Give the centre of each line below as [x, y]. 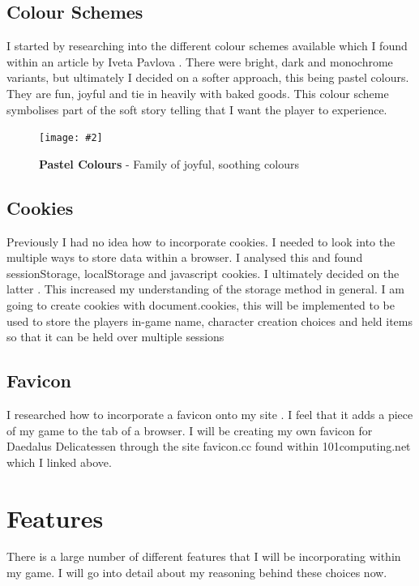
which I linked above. [59, 462]
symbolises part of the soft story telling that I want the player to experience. [197, 109]
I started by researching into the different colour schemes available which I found [207, 46]
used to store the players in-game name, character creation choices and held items [210, 321]
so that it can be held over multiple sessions [115, 337]
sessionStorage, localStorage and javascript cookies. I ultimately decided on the [203, 273]
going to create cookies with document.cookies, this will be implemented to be [201, 305]
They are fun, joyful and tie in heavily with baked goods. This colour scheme [198, 93]
